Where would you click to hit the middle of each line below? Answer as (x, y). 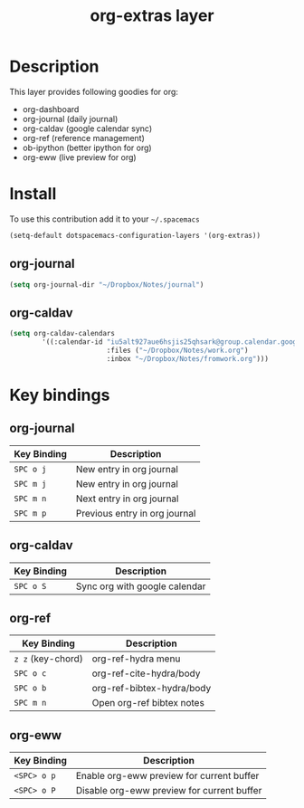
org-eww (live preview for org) (80, 157)
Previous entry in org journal (136, 513)
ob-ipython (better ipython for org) (87, 147)
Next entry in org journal (127, 499)
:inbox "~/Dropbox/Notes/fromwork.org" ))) (188, 358)
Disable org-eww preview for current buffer (169, 791)
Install (33, 194)
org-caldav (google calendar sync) (87, 128)
